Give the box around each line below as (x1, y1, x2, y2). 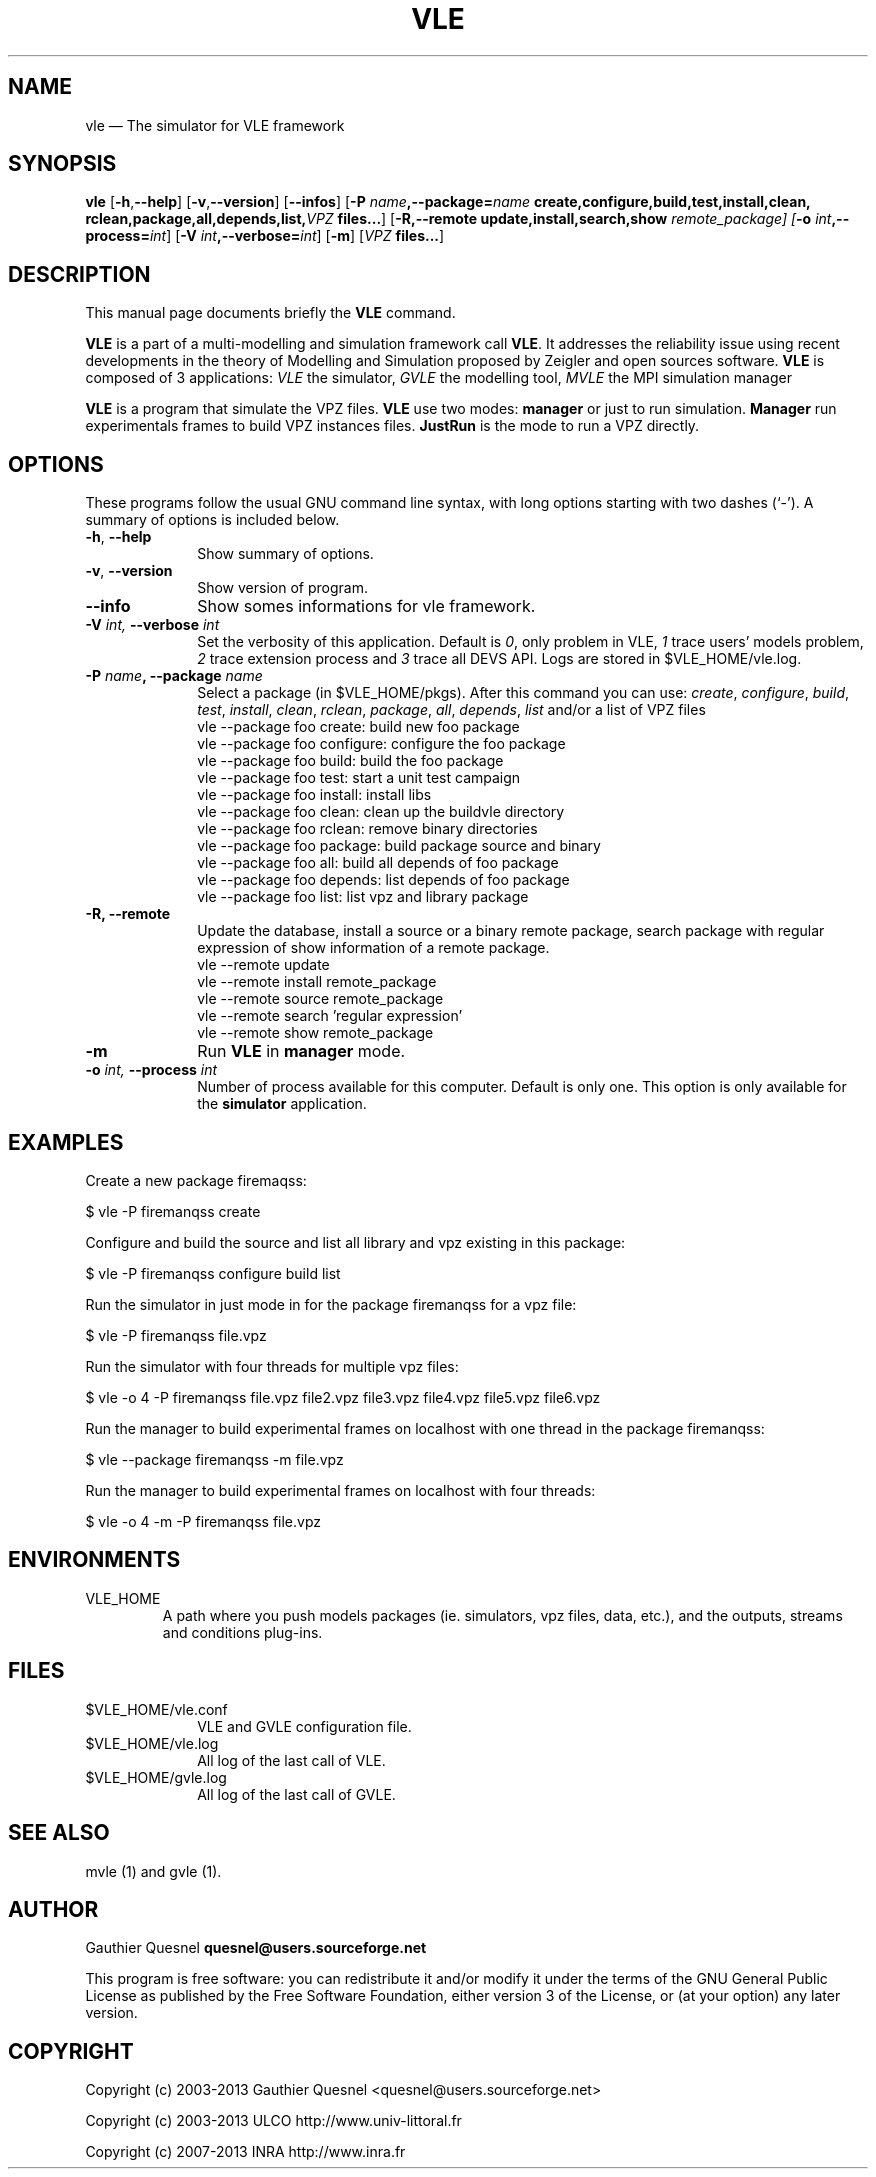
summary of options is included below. (85, 511, 340, 529)
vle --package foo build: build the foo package (197, 752, 504, 770)
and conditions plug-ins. (162, 1623, 323, 1641)
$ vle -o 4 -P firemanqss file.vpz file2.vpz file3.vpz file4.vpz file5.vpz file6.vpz (85, 1388, 601, 1406)
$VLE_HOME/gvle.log (85, 1768, 227, 1786)
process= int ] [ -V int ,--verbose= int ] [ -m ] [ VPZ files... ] (85, 227, 445, 245)
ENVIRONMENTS (8, 1547, 181, 1573)
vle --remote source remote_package (197, 990, 444, 1008)
